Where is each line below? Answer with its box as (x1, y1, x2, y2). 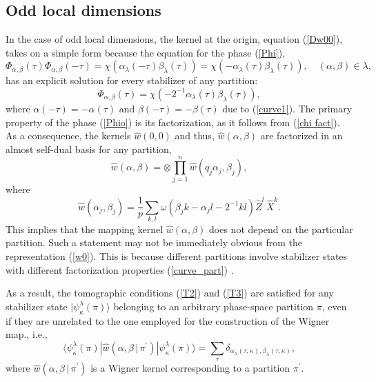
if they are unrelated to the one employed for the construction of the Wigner (6, 313, 330, 328)
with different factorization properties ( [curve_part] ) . (6, 262, 234, 277)
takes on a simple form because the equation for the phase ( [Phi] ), (6, 45, 286, 59)
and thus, (175, 128, 215, 143)
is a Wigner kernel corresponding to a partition (90, 361, 290, 375)
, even (321, 299, 347, 313)
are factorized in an (260, 128, 343, 143)
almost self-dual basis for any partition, (6, 141, 172, 156)
